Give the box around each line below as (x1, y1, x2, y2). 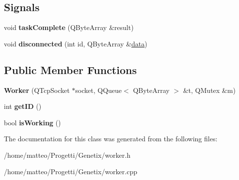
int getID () (4, 101, 42, 111)
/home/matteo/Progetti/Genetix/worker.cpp (4, 166, 137, 176)
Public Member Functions (4, 62, 137, 77)
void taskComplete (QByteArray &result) (4, 22, 134, 32)
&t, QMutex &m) (183, 85, 236, 95)
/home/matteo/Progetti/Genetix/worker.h (4, 150, 130, 160)
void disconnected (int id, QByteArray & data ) (4, 38, 147, 48)
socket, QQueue (75, 85, 122, 95)
